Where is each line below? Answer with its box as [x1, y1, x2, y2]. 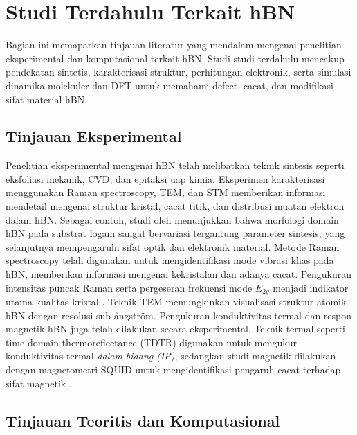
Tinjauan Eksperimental [6, 125, 182, 147]
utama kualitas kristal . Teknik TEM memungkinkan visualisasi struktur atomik [6, 294, 347, 309]
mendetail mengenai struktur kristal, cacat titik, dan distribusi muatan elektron [6, 199, 345, 213]
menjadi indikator [273, 280, 349, 294]
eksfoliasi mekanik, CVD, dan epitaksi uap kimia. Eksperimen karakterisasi [6, 171, 325, 186]
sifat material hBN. [6, 91, 88, 106]
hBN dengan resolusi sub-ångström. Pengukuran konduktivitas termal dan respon [6, 308, 352, 322]
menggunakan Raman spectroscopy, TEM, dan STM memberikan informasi [6, 185, 326, 199]
